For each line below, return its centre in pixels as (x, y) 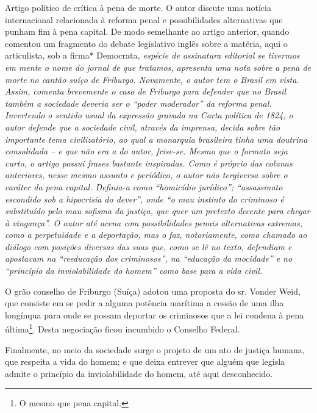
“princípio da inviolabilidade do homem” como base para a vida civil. (134, 271)
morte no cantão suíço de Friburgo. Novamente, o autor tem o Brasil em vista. (152, 79)
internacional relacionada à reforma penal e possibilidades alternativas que (144, 19)
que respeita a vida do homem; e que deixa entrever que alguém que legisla (145, 361)
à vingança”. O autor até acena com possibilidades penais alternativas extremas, (154, 222)
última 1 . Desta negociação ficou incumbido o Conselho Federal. (123, 328)
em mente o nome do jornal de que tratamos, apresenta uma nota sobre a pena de (158, 67)
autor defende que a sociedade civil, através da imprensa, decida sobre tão (143, 127)
